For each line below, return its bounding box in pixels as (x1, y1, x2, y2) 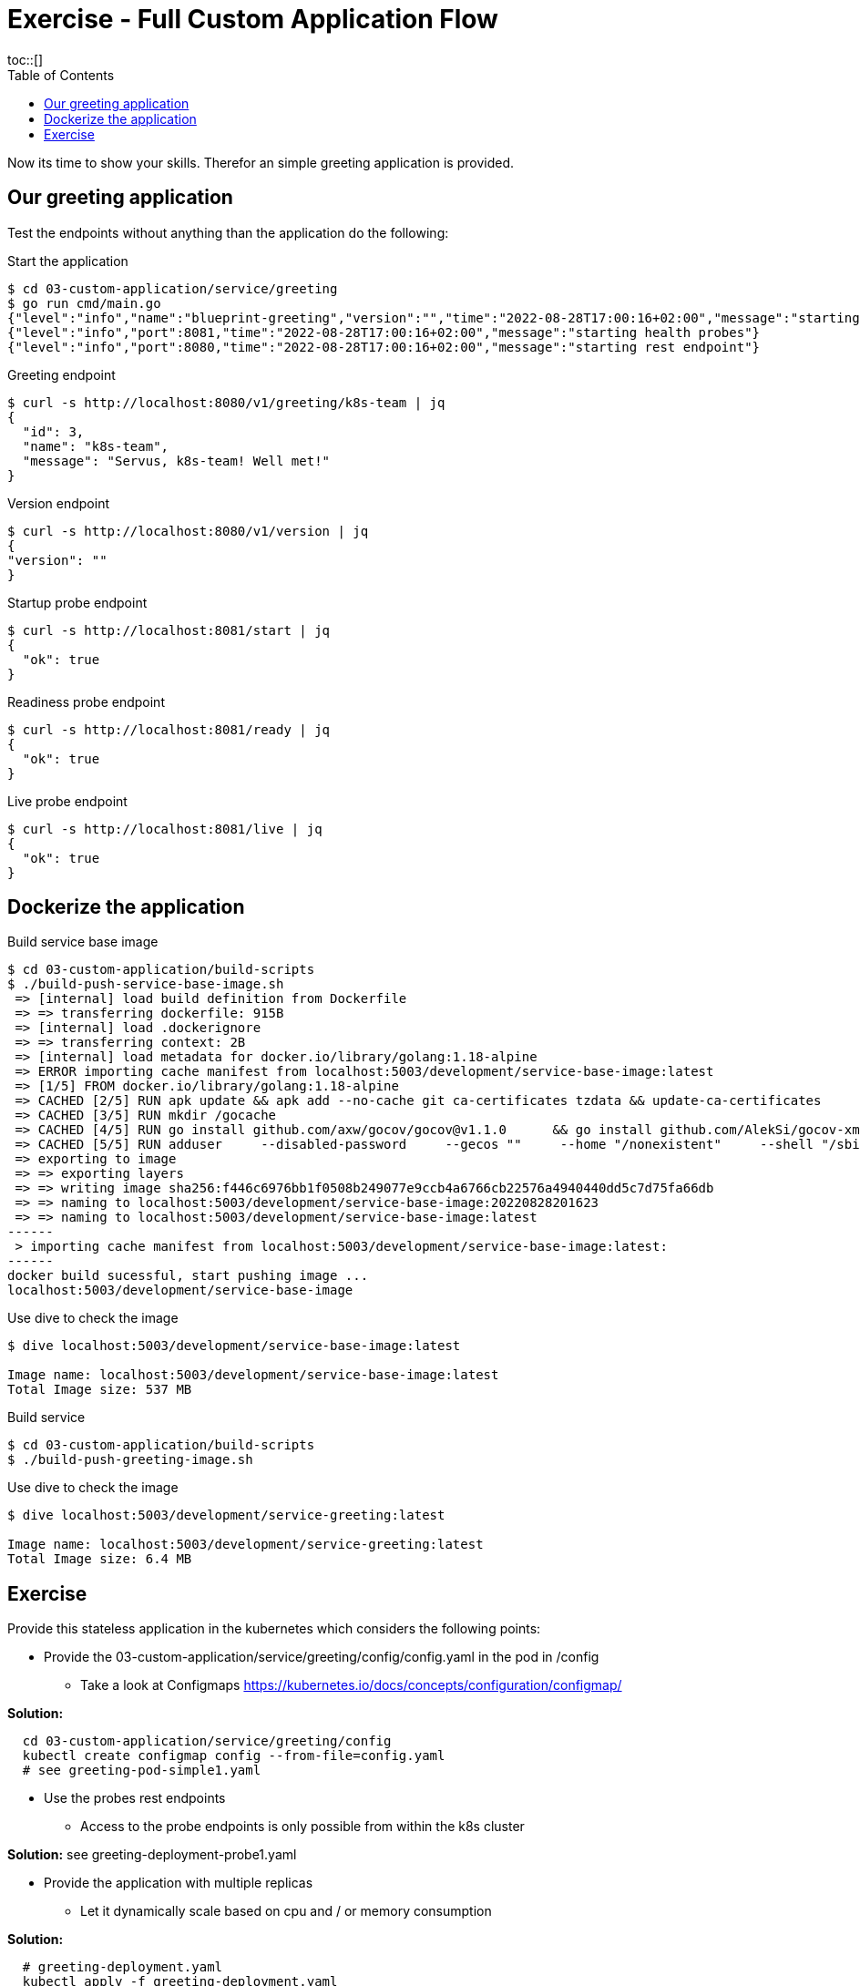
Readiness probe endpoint (7, 693, 165, 710)
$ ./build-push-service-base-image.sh (7, 977, 284, 992)
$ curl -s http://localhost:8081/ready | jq (7, 722, 331, 737)
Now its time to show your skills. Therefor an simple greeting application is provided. (7, 154, 514, 170)
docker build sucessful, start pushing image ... (7, 1268, 369, 1284)
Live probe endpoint (7, 793, 128, 809)
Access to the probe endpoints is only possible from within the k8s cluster (80, 1818, 525, 1835)
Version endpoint (7, 495, 109, 511)
